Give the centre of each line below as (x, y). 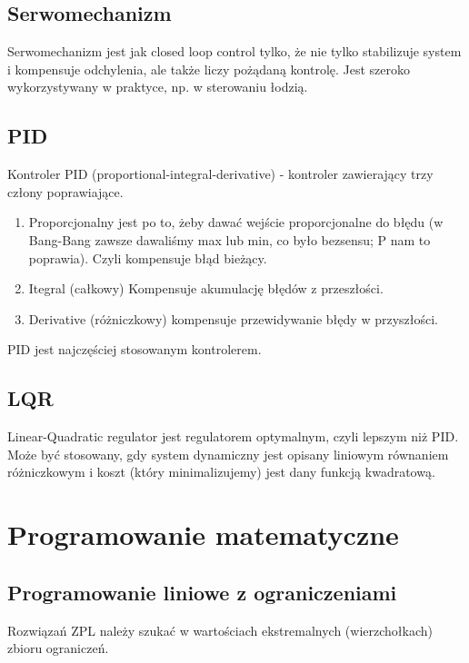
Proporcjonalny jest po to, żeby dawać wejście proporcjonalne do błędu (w (236, 222)
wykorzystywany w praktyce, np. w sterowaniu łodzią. (158, 87)
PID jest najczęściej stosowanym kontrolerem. (135, 349)
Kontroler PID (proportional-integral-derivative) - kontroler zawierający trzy (220, 174)
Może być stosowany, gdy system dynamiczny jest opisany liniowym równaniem (228, 454)
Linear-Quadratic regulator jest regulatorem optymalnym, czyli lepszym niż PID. (233, 436)
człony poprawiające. (65, 191)
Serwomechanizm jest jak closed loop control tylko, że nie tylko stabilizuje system (234, 51)
